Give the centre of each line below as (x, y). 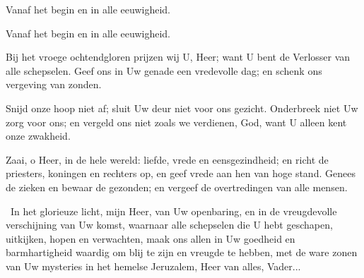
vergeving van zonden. (54, 84)
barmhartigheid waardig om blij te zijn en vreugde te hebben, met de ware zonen (182, 252)
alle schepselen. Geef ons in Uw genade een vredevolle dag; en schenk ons (164, 70)
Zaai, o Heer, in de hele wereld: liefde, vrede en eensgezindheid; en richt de (167, 159)
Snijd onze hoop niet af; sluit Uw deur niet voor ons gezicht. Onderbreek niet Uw (182, 108)
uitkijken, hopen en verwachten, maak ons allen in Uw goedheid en (151, 238)
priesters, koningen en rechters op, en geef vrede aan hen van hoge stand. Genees (181, 173)
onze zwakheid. (38, 136)
